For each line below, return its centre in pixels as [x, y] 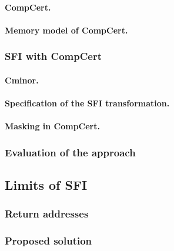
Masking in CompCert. [52, 126]
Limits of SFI [46, 185]
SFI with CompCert [53, 56]
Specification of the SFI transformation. [87, 103]
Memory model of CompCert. [66, 30]
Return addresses [47, 214]
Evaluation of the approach [70, 152]
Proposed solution [48, 241]
